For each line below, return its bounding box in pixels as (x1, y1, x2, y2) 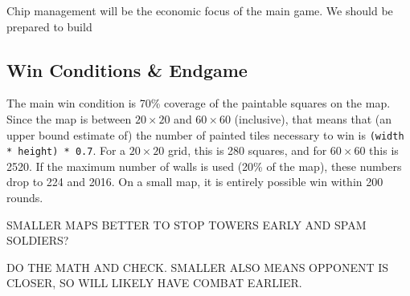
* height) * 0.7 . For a (6, 142, 126, 159)
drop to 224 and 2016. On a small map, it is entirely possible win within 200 (6, 173, 383, 190)
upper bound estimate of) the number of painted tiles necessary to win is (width (6, 126, 404, 143)
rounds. (6, 189, 43, 206)
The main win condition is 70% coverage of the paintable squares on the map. (6, 95, 391, 112)
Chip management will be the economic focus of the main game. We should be (6, 2, 393, 18)
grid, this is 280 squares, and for (167, 142, 327, 159)
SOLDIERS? (6, 232, 69, 249)
